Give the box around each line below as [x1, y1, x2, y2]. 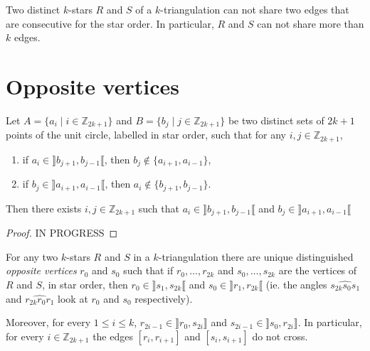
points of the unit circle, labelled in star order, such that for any [6, 127, 287, 142]
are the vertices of [278, 263, 357, 278]
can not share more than [257, 16, 364, 31]
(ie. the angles [265, 276, 327, 291]
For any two [6, 249, 58, 264]
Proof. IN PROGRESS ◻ [6, 225, 118, 240]
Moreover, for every [6, 315, 91, 330]
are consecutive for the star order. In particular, [6, 16, 214, 31]
